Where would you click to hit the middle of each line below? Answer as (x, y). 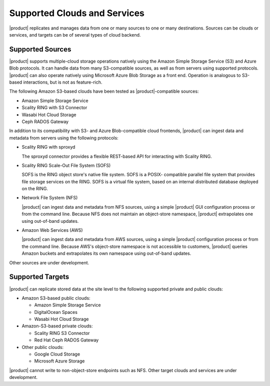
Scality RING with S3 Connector (54, 108)
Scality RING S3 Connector (62, 333)
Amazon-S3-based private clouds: (57, 326)
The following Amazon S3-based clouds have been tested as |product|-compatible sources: (104, 91)
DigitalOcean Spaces (56, 312)
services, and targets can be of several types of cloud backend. (75, 35)
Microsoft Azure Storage (59, 361)
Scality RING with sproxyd (48, 147)
